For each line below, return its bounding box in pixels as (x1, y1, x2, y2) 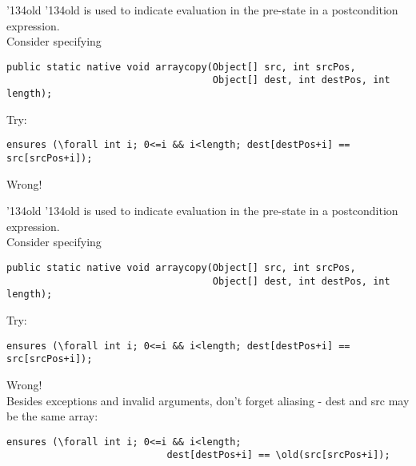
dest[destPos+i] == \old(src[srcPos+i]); (166, 449, 390, 461)
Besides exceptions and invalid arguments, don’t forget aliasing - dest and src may (6, 392, 410, 408)
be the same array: (6, 408, 98, 424)
